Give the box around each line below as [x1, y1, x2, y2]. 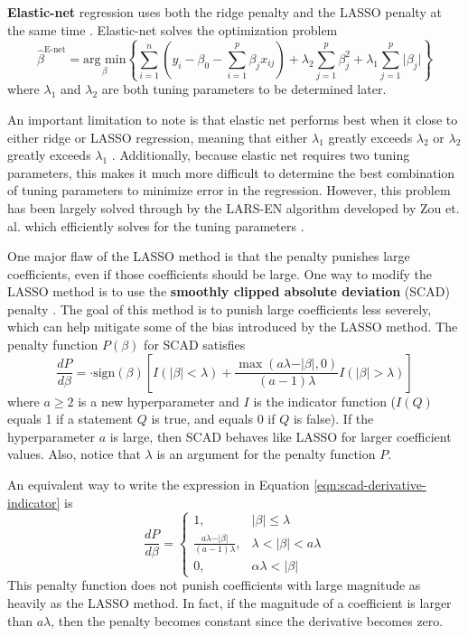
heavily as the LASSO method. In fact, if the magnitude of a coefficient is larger [7, 594, 452, 613]
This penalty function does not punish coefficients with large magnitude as [7, 575, 421, 594]
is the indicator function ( [253, 391, 397, 410]
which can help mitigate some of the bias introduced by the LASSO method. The [7, 317, 458, 336]
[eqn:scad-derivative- [314, 475, 426, 494]
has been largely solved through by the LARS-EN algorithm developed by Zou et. [7, 198, 460, 217]
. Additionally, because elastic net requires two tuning [111, 145, 410, 164]
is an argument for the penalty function [156, 444, 376, 463]
